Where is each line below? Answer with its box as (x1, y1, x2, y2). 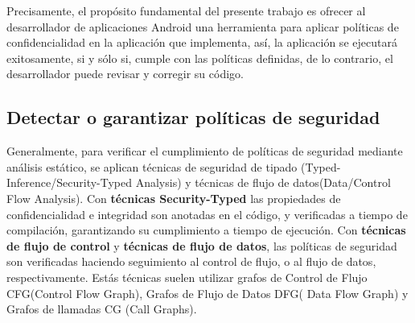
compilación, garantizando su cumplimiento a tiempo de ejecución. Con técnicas (6, 222, 406, 238)
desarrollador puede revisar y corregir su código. (6, 65, 244, 82)
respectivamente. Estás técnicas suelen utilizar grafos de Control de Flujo (6, 268, 368, 285)
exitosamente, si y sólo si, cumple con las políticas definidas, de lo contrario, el (6, 49, 393, 66)
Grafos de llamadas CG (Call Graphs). (6, 300, 197, 317)
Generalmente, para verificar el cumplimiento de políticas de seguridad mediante (6, 143, 403, 159)
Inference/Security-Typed (6, 174, 133, 191)
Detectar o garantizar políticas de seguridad (6, 105, 380, 130)
